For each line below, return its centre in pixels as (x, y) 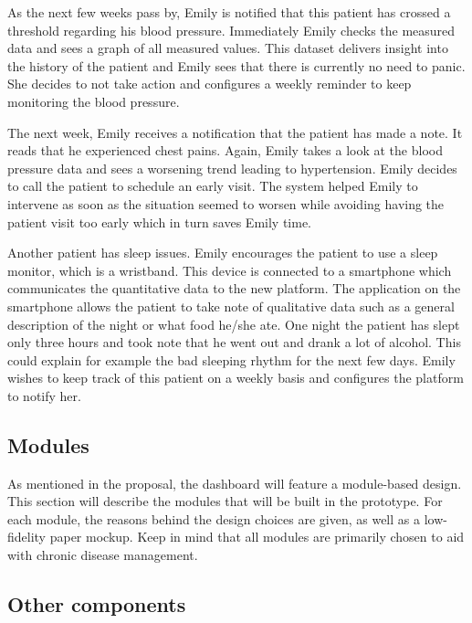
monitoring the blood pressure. (94, 101)
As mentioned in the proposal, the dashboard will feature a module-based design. (235, 483)
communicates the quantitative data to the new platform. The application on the (234, 288)
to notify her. (44, 395)
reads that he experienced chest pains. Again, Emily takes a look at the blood (225, 150)
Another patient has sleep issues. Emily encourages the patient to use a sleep (223, 253)
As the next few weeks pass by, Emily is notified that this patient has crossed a (229, 12)
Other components (97, 604)
